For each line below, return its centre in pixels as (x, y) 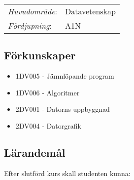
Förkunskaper (40, 55)
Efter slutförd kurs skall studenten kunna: (67, 173)
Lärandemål (35, 152)
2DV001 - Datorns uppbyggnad (63, 109)
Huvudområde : (33, 11)
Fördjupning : (30, 25)
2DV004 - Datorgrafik (48, 125)
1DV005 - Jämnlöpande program (65, 76)
